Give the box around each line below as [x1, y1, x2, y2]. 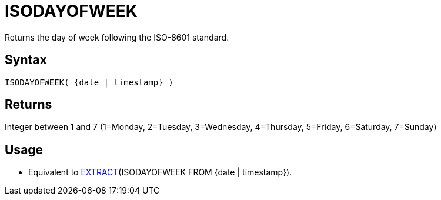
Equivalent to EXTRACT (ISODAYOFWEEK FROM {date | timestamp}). [28, 167, 292, 178]
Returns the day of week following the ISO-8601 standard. [5, 32, 229, 42]
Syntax [5, 52, 47, 68]
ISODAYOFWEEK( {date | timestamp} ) [5, 77, 173, 87]
